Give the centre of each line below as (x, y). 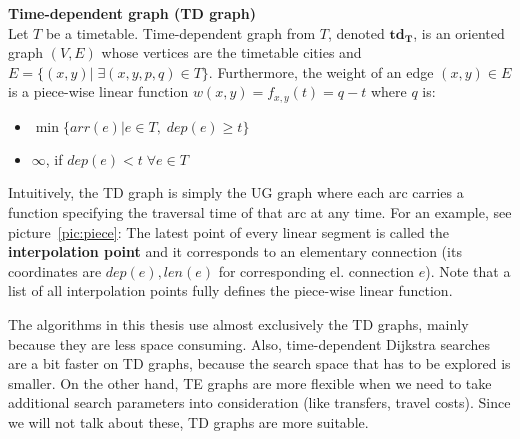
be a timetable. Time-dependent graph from (180, 32)
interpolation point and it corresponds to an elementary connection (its (235, 251)
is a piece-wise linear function (98, 91)
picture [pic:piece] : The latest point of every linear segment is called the (228, 231)
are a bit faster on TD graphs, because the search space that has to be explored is (259, 363)
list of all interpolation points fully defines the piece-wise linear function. (230, 290)
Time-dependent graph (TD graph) (132, 13)
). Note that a (468, 270)
